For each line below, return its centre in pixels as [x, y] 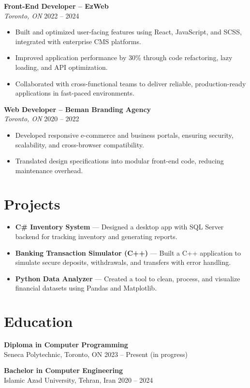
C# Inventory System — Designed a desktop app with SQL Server [119, 227]
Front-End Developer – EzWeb [56, 6]
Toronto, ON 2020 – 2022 [42, 119]
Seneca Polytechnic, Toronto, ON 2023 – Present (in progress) [96, 354]
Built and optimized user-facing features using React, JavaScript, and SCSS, [128, 32]
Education [38, 321]
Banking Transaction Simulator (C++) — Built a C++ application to [128, 252]
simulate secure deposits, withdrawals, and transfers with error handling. [123, 262]
